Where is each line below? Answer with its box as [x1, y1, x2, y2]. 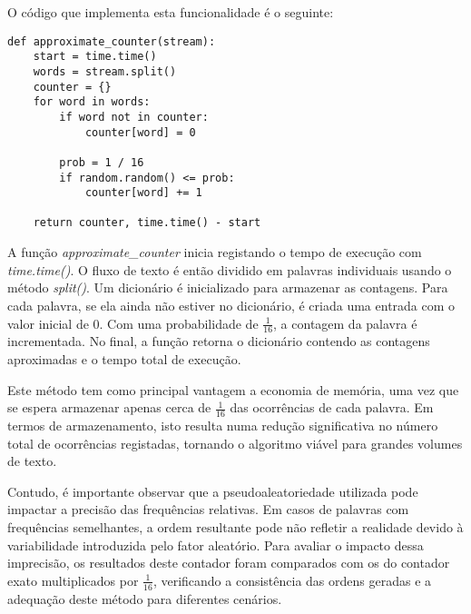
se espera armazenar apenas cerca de [7, 398, 211, 417]
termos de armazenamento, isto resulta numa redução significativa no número [7, 415, 438, 434]
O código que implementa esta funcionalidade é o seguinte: [7, 3, 334, 21]
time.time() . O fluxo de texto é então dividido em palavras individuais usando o [7, 260, 452, 279]
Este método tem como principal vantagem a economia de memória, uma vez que [7, 380, 459, 399]
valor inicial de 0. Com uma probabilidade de [7, 313, 259, 332]
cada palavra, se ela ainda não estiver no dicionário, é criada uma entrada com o [7, 295, 456, 314]
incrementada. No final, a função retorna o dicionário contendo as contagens [7, 332, 430, 351]
